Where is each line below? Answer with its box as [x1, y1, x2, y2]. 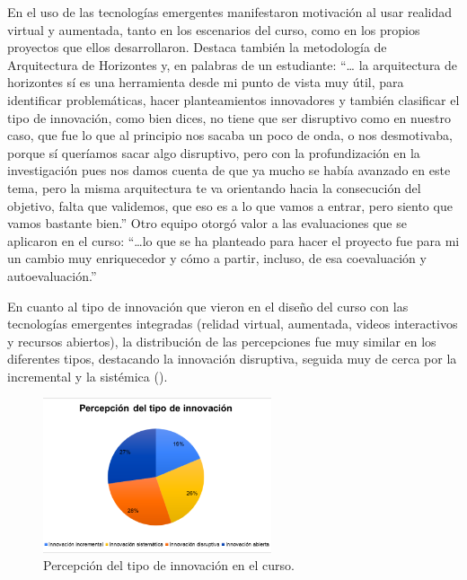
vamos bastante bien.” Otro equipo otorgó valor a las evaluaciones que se [7, 214, 407, 233]
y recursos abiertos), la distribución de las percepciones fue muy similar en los [7, 331, 436, 350]
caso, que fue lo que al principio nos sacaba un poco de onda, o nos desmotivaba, [7, 126, 453, 145]
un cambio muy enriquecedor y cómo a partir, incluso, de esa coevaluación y [7, 249, 427, 268]
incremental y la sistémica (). [7, 366, 168, 385]
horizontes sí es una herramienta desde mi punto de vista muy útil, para [7, 73, 404, 92]
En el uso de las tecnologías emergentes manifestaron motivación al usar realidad [7, 3, 453, 21]
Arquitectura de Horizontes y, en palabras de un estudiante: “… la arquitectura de [7, 55, 458, 74]
